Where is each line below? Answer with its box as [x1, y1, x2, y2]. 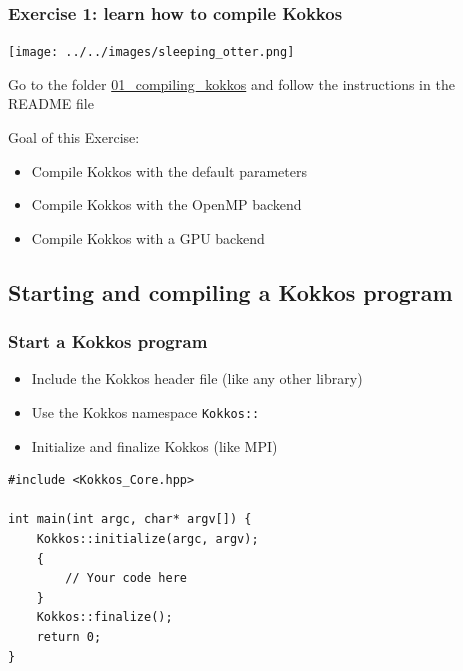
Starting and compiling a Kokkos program [8, 276, 453, 307]
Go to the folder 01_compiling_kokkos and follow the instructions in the [8, 73, 455, 94]
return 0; [36, 630, 102, 645]
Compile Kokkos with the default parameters [31, 160, 307, 181]
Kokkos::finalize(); [36, 610, 173, 625]
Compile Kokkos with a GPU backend [31, 227, 265, 248]
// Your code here [65, 571, 187, 586]
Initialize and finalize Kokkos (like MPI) [31, 435, 278, 456]
